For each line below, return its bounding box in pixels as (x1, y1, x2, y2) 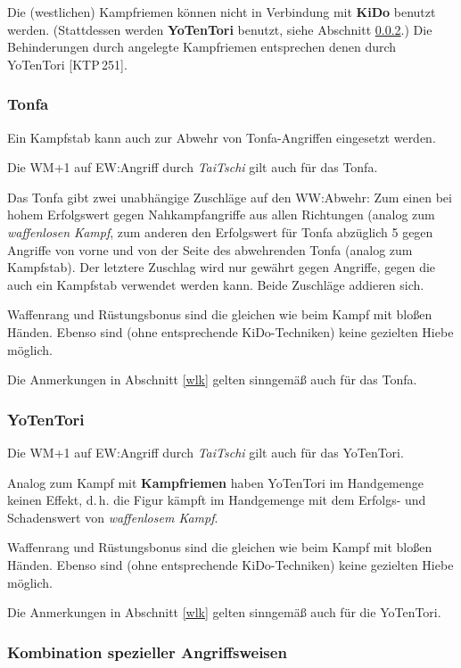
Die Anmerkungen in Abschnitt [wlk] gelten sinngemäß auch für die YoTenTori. (7, 603, 441, 622)
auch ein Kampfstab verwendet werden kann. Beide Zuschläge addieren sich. (7, 275, 424, 293)
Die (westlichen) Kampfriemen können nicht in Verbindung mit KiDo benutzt (7, 3, 436, 21)
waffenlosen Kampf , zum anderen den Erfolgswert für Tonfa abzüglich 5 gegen (7, 222, 433, 241)
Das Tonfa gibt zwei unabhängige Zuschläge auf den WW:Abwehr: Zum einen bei (7, 187, 452, 206)
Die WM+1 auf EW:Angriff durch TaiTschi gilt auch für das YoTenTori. (7, 442, 404, 461)
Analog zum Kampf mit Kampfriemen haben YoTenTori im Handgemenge (7, 473, 424, 491)
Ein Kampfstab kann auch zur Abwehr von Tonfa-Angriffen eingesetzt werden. (7, 128, 436, 146)
